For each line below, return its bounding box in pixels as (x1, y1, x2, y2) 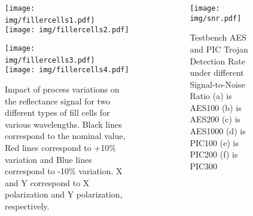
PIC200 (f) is (190, 148, 238, 161)
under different (190, 66, 244, 79)
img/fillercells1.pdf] (5, 16, 95, 24)
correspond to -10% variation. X (5, 165, 123, 177)
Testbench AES (190, 31, 246, 44)
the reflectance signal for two (5, 94, 111, 107)
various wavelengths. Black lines (5, 118, 122, 130)
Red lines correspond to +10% (5, 141, 116, 153)
